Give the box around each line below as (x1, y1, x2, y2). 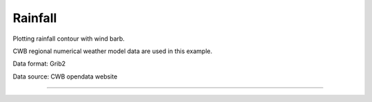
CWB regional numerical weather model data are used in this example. (12, 47, 213, 55)
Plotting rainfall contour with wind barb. (12, 34, 125, 43)
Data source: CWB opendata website (12, 72, 118, 81)
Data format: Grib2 (12, 59, 66, 68)
